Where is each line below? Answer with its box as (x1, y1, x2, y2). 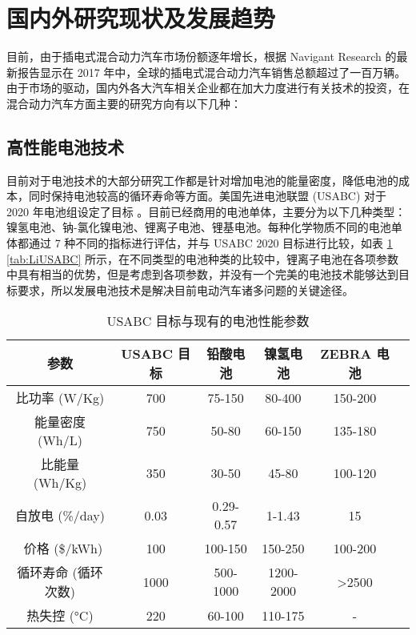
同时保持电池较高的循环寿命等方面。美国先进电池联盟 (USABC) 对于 (28, 187, 387, 204)
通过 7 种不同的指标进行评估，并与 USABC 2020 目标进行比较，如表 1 (28, 235, 393, 251)
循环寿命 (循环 (17, 563, 103, 582)
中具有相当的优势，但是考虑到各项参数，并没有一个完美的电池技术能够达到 (6, 266, 398, 283)
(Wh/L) (38, 431, 82, 450)
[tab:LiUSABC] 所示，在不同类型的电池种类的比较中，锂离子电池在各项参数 (6, 250, 399, 267)
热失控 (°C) (26, 606, 94, 625)
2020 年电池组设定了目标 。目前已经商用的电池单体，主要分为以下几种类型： (6, 203, 406, 219)
